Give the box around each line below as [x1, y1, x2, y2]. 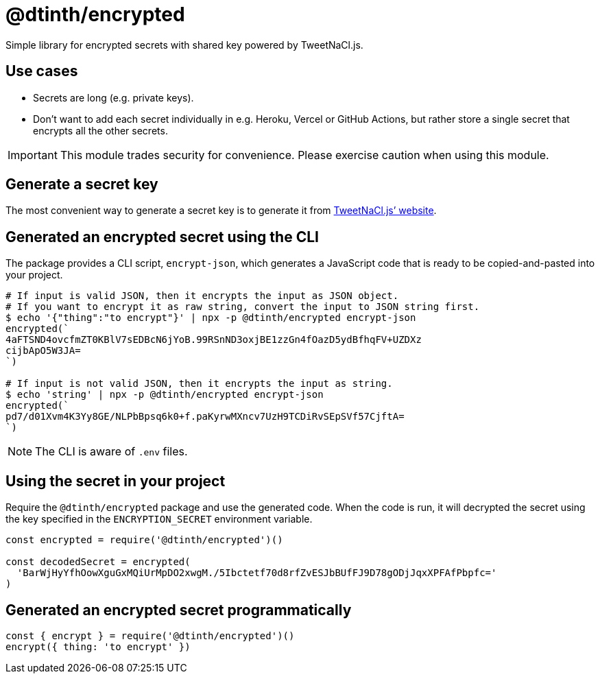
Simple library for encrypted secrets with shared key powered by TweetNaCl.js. [5, 38, 363, 51]
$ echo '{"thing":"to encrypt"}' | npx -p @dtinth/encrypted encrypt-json [5, 312, 416, 324]
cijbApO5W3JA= [5, 345, 81, 357]
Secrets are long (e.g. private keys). [33, 91, 194, 104]
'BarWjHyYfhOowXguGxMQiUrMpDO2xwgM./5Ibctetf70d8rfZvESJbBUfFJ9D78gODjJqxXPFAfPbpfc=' [16, 567, 497, 579]
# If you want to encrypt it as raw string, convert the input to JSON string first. [5, 301, 480, 313]
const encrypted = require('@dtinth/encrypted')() [5, 534, 283, 546]
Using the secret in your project [5, 472, 226, 490]
